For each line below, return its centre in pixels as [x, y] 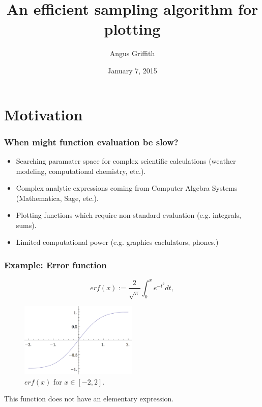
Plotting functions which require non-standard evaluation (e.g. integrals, [128, 215]
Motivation [43, 114]
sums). [26, 225]
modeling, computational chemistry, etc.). [81, 171]
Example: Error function [55, 264]
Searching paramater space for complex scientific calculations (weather [126, 160]
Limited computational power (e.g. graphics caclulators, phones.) [117, 242]
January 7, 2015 [132, 70]
